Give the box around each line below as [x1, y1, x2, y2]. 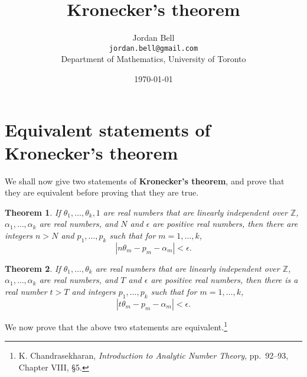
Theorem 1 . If [5, 206, 61, 218]
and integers [71, 285, 116, 298]
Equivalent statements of [5, 117, 211, 141]
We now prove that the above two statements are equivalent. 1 [5, 318, 228, 333]
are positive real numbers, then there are [152, 217, 298, 230]
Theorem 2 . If [5, 262, 61, 274]
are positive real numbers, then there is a [151, 274, 298, 286]
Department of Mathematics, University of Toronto [61, 53, 246, 65]
